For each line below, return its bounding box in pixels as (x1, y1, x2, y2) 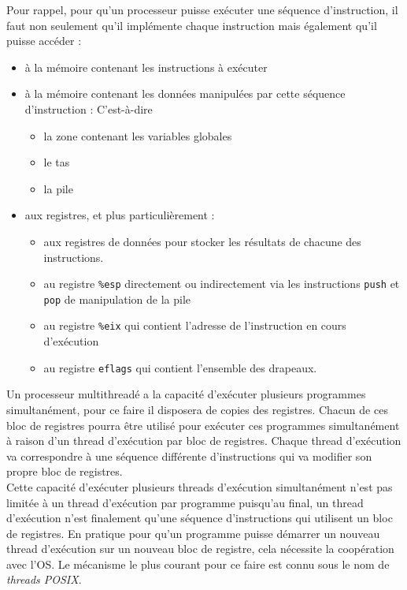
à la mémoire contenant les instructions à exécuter (24, 58, 268, 75)
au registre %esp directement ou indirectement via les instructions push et (43, 275, 400, 292)
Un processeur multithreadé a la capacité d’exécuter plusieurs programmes (6, 386, 366, 402)
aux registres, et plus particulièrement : (24, 207, 215, 223)
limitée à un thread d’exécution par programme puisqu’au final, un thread (6, 494, 364, 510)
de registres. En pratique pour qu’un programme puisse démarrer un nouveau (6, 525, 380, 541)
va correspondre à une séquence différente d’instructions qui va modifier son (6, 447, 372, 464)
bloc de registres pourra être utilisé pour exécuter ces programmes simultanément (6, 416, 400, 433)
